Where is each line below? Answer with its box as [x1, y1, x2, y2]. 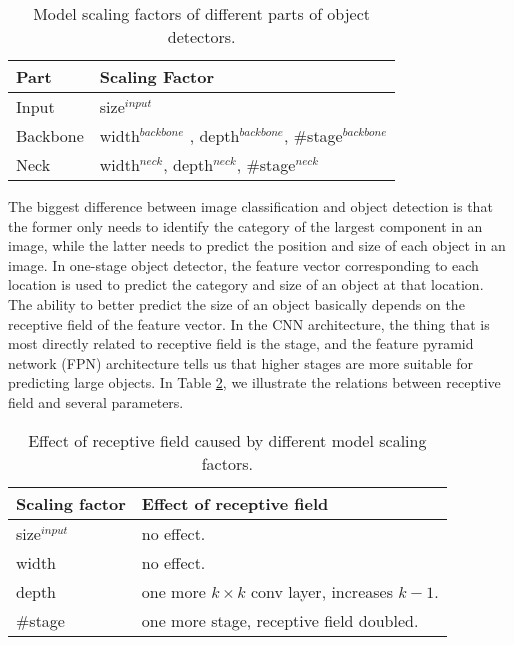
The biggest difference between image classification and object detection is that [8, 196, 493, 216]
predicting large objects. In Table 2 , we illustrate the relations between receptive [8, 372, 501, 393]
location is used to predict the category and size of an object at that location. [8, 274, 484, 295]
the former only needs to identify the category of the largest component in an [8, 215, 483, 236]
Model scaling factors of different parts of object [33, 2, 371, 25]
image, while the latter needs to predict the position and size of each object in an [8, 235, 506, 256]
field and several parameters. [8, 391, 184, 412]
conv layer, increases [250, 579, 393, 603]
